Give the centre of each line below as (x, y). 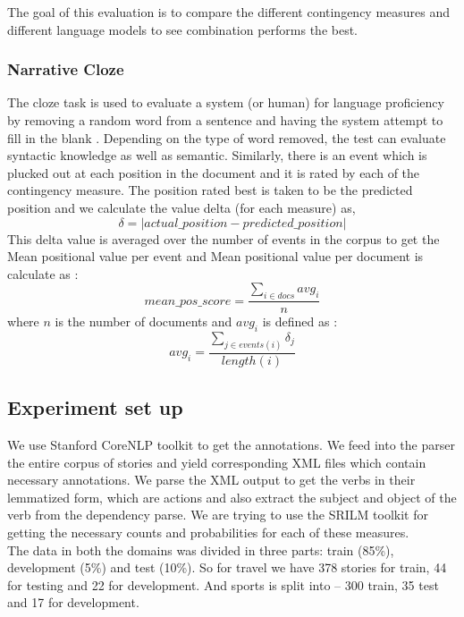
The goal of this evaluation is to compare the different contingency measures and (229, 12)
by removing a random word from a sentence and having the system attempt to (225, 120)
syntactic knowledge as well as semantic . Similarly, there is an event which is (217, 155)
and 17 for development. (73, 602)
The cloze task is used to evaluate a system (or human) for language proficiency (226, 102)
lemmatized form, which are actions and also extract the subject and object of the (232, 497)
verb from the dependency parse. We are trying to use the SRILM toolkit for (218, 515)
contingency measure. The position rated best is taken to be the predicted (210, 190)
